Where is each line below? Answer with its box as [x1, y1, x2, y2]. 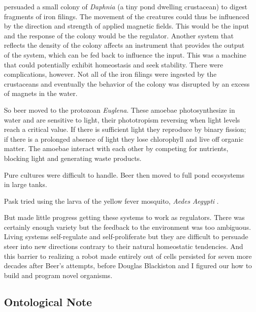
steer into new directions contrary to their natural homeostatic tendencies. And [4, 241, 243, 251]
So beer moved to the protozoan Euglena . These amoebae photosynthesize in [4, 104, 235, 115]
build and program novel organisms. [4, 270, 113, 280]
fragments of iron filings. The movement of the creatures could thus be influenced [4, 11, 250, 21]
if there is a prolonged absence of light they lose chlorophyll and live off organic [4, 133, 244, 144]
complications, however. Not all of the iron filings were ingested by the [4, 69, 217, 79]
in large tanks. [4, 179, 47, 189]
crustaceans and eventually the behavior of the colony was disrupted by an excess [4, 78, 250, 89]
